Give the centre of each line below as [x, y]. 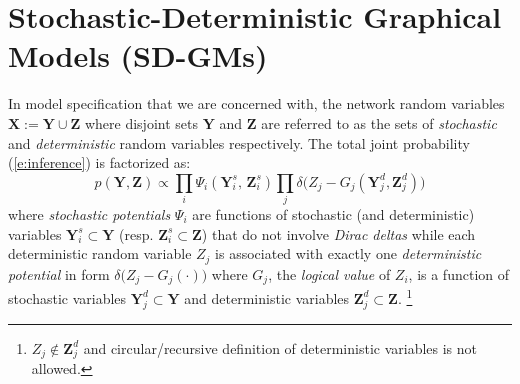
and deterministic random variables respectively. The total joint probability [239, 142]
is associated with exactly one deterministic [348, 253]
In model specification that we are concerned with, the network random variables [256, 103]
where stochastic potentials [89, 214]
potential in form [59, 273]
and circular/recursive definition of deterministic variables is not [280, 347]
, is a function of [458, 273]
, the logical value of [329, 273]
